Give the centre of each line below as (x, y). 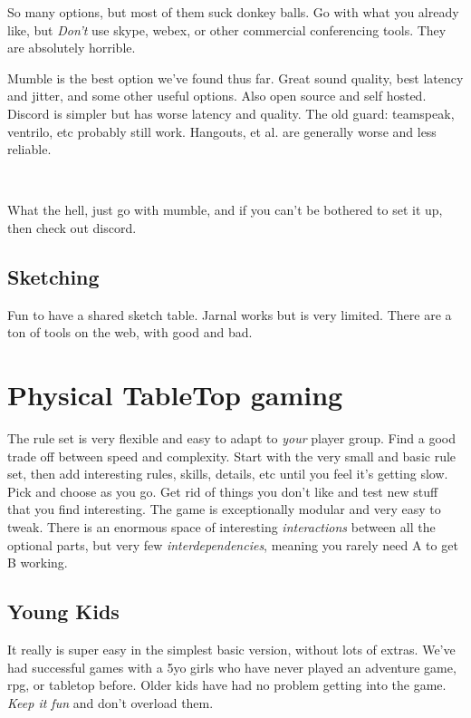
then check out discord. (72, 227)
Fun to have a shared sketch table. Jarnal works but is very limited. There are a (230, 314)
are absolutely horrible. (72, 48)
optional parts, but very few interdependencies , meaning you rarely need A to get (233, 544)
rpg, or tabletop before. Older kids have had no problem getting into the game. (227, 685)
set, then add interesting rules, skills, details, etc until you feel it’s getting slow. (228, 474)
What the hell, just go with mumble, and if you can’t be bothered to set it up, (225, 210)
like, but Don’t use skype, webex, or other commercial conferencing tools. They (227, 29)
